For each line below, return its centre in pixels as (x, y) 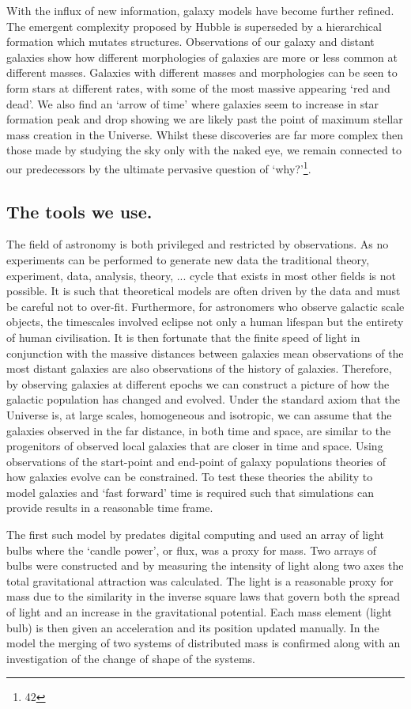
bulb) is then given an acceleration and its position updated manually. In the (193, 627)
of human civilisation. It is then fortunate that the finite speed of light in (183, 337)
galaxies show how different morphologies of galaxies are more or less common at (202, 57)
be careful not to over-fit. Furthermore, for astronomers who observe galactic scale (205, 306)
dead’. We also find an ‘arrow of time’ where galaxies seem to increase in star (193, 103)
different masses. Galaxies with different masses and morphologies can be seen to (202, 72)
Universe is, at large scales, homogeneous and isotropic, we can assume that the (199, 414)
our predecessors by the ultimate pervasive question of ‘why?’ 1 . (159, 167)
